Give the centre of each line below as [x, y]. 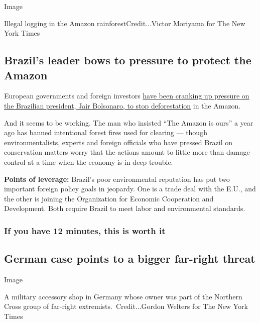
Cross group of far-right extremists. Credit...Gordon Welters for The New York [126, 306]
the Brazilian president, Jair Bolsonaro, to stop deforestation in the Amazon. [122, 105]
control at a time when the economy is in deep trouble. [89, 161]
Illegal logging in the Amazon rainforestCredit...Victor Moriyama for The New [125, 23]
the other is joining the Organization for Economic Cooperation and [109, 198]
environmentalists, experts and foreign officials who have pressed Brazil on [118, 142]
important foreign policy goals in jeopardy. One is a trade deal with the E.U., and [130, 189]
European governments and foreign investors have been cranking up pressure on [127, 96]
